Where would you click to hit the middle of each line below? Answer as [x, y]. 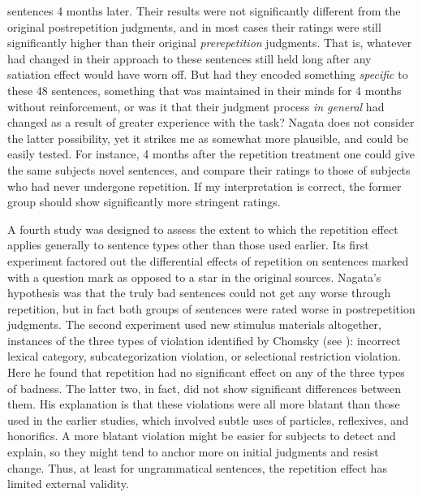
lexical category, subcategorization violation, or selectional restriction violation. [205, 356]
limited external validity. [68, 484]
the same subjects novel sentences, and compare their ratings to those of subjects [209, 169]
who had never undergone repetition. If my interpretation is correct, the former [205, 186]
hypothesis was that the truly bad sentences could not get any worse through [199, 293]
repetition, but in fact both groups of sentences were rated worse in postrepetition [211, 308]
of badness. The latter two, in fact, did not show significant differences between [204, 388]
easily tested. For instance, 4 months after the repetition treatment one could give [211, 154]
